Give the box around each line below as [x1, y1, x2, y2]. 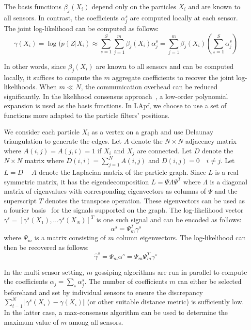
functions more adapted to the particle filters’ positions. [4, 110, 170, 120]
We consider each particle [4, 126, 80, 136]
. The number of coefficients [84, 276, 168, 286]
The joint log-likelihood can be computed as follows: [4, 23, 159, 33]
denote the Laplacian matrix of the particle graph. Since [39, 167, 206, 177]
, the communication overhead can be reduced [81, 82, 218, 92]
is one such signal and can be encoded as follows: [96, 214, 242, 225]
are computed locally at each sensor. [130, 12, 238, 22]
